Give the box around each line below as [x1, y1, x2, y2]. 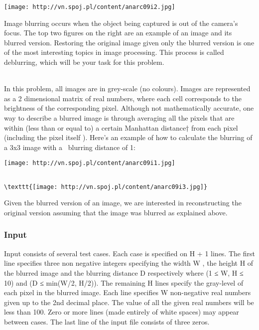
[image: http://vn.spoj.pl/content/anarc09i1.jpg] [4, 160, 175, 167]
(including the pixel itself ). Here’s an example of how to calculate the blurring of [4, 132, 253, 143]
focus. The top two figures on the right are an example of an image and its [4, 27, 232, 38]
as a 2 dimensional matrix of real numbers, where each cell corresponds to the [4, 93, 242, 103]
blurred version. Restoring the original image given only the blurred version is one [4, 37, 255, 47]
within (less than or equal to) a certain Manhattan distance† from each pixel [4, 122, 238, 133]
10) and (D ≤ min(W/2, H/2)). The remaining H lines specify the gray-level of [4, 277, 244, 288]
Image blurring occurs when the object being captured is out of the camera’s [4, 17, 238, 28]
